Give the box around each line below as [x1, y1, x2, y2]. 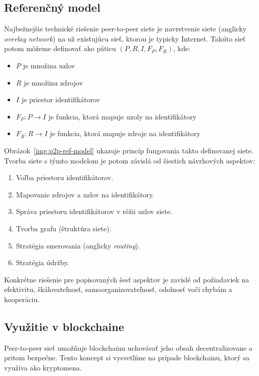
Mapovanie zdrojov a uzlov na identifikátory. [16, 189, 154, 199]
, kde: [173, 43, 191, 54]
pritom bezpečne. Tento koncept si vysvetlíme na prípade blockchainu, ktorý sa [4, 352, 249, 363]
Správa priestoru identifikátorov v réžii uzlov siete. [16, 206, 172, 217]
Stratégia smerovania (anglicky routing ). [16, 240, 140, 250]
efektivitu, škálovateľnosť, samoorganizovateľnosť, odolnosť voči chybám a [4, 284, 232, 295]
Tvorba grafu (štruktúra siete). [16, 223, 111, 233]
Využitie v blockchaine [4, 318, 124, 334]
